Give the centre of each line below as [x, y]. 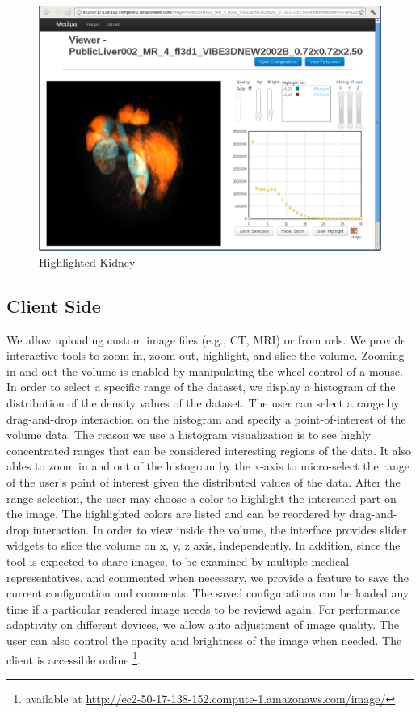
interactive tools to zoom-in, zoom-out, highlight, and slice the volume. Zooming [206, 355]
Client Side [54, 305]
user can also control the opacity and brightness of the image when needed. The [204, 640]
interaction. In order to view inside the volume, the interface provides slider [220, 529]
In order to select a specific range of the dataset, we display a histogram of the [201, 387]
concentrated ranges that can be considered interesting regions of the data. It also [209, 450]
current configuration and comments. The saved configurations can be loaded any [208, 593]
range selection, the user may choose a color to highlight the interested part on [202, 498]
